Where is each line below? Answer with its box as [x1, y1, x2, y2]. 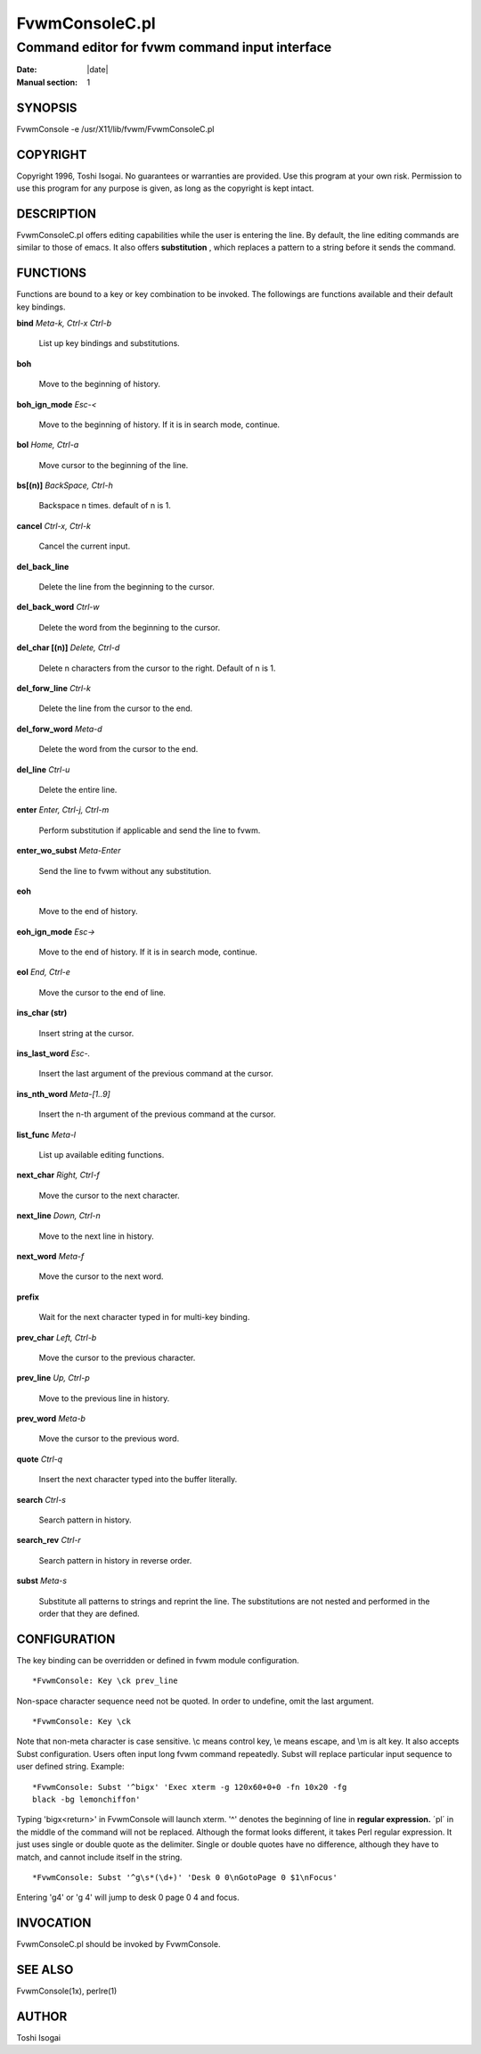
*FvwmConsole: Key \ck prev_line [32, 1676, 178, 1686]
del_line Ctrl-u [16, 763, 70, 775]
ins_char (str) [16, 1008, 68, 1019]
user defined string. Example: [16, 1761, 125, 1772]
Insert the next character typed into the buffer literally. [38, 1474, 238, 1485]
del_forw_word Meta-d [16, 723, 102, 734]
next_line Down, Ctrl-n [16, 1210, 102, 1221]
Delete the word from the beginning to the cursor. [38, 622, 221, 632]
